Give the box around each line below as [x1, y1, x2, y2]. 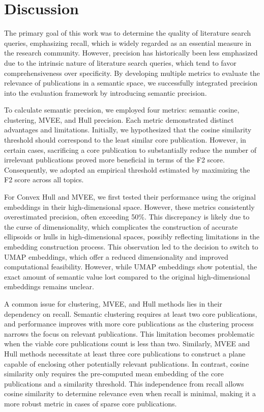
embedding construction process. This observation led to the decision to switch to [4, 241, 258, 252]
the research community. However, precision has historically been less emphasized [4, 47, 258, 58]
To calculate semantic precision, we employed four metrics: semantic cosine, [4, 104, 240, 115]
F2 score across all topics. [4, 174, 84, 185]
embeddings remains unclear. [4, 281, 94, 292]
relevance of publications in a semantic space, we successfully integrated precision [4, 77, 257, 88]
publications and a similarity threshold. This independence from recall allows [4, 378, 244, 389]
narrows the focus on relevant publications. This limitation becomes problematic [4, 328, 255, 339]
